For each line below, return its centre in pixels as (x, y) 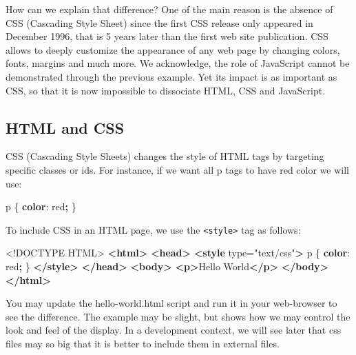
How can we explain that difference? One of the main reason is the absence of (169, 9)
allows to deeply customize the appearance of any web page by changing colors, (173, 49)
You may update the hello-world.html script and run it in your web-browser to (171, 303)
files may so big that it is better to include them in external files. (143, 343)
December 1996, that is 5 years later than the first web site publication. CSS (167, 36)
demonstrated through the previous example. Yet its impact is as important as (171, 76)
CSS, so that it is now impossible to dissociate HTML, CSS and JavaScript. (166, 90)
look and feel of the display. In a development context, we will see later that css (174, 330)
